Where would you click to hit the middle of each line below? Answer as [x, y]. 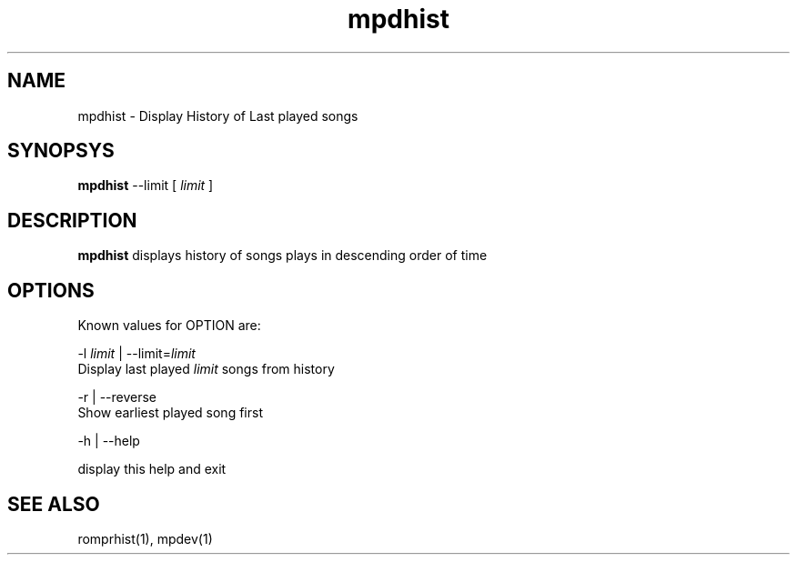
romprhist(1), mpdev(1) [145, 538]
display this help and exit [152, 469]
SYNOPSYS [61, 151]
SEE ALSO [54, 504]
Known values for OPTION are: [169, 326]
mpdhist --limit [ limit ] [146, 186]
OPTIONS [51, 290]
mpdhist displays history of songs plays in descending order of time [282, 256]
